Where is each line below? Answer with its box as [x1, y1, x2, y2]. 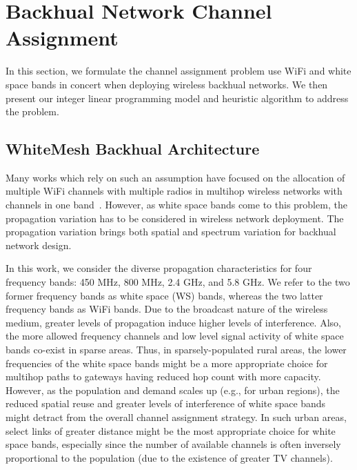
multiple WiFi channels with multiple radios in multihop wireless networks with [6, 184, 343, 198]
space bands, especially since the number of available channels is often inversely [6, 437, 341, 451]
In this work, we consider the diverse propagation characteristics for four [6, 261, 312, 275]
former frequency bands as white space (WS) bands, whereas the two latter [6, 288, 323, 302]
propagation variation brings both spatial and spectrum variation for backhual [6, 224, 336, 239]
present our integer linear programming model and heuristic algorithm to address [6, 90, 349, 105]
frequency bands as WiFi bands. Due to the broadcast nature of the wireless [6, 302, 328, 316]
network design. [6, 237, 72, 252]
